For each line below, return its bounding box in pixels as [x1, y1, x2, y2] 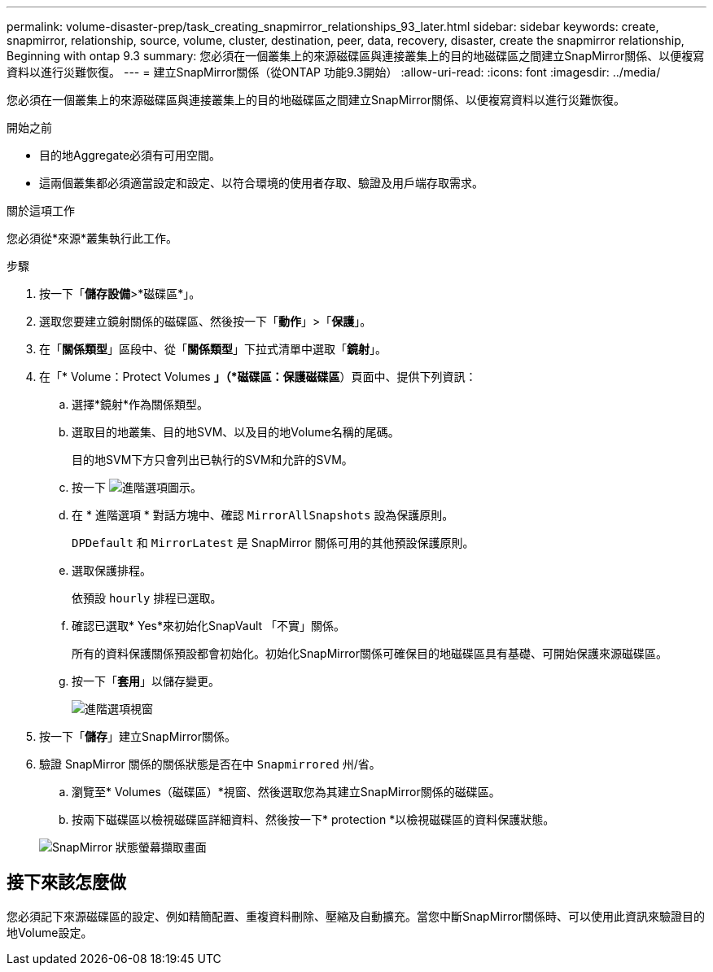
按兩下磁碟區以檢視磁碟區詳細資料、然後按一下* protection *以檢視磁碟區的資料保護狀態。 [72, 812, 555, 826]
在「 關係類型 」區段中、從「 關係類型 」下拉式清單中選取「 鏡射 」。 [39, 342, 387, 356]
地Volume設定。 [7, 925, 93, 939]
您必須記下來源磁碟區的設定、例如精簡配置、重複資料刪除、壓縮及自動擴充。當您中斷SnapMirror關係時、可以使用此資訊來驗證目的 [7, 909, 705, 923]
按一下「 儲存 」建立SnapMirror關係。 [39, 729, 236, 743]
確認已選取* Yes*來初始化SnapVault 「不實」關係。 [72, 619, 346, 633]
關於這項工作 [7, 204, 75, 217]
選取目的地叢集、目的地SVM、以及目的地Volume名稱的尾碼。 [72, 425, 400, 439]
